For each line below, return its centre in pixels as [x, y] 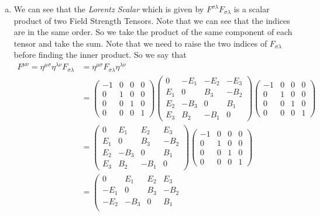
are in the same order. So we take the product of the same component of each [153, 32]
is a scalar [252, 9]
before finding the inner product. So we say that [100, 55]
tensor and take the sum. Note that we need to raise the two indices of [140, 43]
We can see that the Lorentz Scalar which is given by [109, 9]
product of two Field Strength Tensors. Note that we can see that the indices [152, 20]
